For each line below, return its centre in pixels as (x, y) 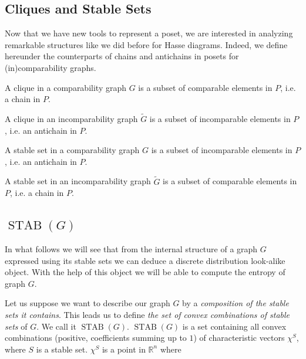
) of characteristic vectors (239, 338)
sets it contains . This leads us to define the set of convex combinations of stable (147, 314)
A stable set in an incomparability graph (78, 181)
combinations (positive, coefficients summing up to (96, 338)
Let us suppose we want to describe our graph (88, 303)
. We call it (56, 326)
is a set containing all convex (234, 326)
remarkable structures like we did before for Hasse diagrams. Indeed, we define (146, 44)
